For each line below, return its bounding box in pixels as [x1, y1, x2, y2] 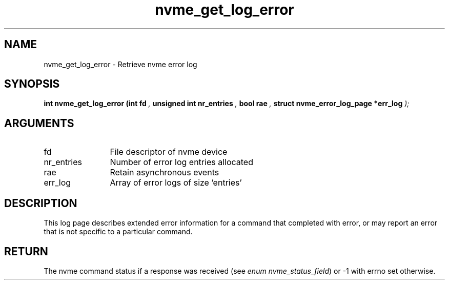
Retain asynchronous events [110, 167, 219, 178]
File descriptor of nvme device [110, 147, 228, 157]
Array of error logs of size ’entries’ [110, 177, 242, 188]
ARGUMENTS [4, 116, 74, 130]
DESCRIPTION [4, 196, 77, 210]
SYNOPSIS [4, 77, 60, 91]
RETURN [4, 245, 48, 258]
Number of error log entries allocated [110, 157, 253, 168]
